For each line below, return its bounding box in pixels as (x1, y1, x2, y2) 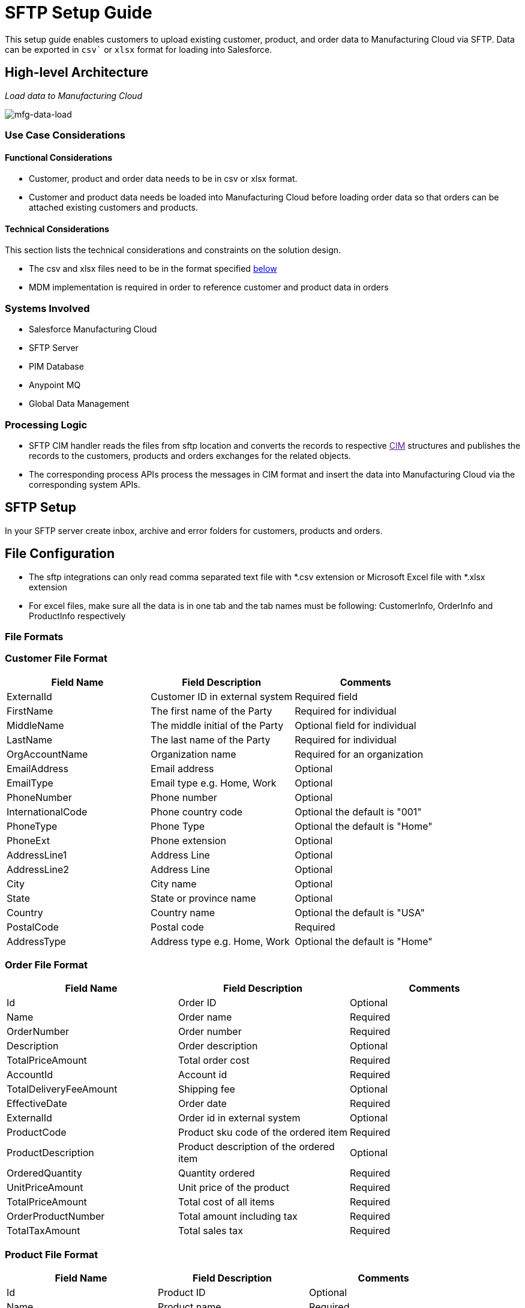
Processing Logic (5, 418, 88, 431)
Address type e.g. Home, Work (151, 935, 290, 947)
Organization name (151, 748, 236, 760)
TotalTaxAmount (7, 1225, 80, 1237)
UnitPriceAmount (7, 1181, 83, 1194)
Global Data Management (29, 398, 130, 409)
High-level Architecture (5, 65, 149, 80)
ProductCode (7, 1126, 67, 1139)
